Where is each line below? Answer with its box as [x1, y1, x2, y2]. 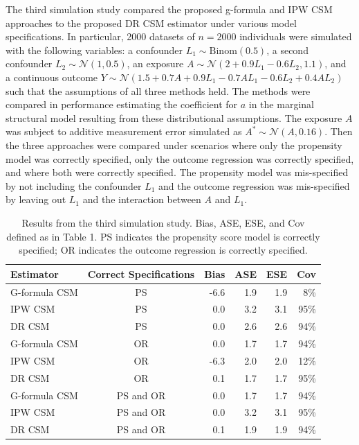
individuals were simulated [239, 29, 352, 44]
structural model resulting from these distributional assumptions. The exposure [6, 110, 342, 125]
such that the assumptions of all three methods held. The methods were [6, 83, 311, 98]
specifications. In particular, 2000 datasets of [6, 29, 195, 44]
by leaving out [6, 192, 66, 207]
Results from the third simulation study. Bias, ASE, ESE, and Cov [21, 215, 305, 229]
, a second [266, 42, 309, 57]
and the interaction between [82, 192, 201, 207]
